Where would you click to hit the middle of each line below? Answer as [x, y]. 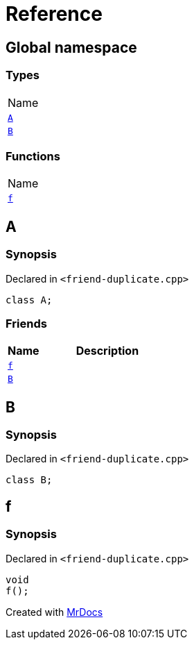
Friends [26, 323]
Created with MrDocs [54, 612]
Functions [33, 156]
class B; [29, 480]
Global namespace [71, 47]
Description [107, 351]
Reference [54, 14]
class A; [29, 300]
